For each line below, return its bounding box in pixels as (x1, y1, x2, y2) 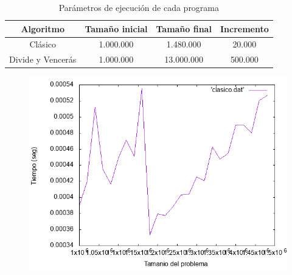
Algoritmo (21, 22, 64, 35)
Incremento (220, 22, 269, 35)
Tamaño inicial (85, 22, 148, 35)
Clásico (29, 38, 56, 50)
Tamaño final (156, 22, 212, 35)
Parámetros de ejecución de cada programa (58, 1, 220, 13)
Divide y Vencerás (9, 53, 77, 66)
